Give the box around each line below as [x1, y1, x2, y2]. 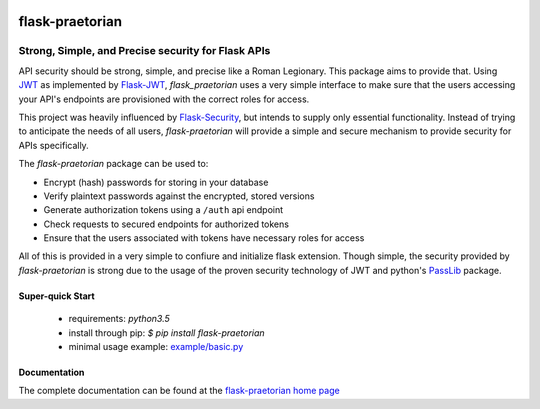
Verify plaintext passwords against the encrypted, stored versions [43, 190, 315, 202]
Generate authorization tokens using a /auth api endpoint [43, 204, 284, 216]
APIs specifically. [18, 139, 89, 151]
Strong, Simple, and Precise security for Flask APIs [18, 44, 271, 58]
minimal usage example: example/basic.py [68, 341, 244, 353]
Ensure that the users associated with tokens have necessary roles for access [43, 232, 365, 244]
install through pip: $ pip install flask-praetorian [68, 326, 265, 339]
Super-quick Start [18, 290, 95, 302]
